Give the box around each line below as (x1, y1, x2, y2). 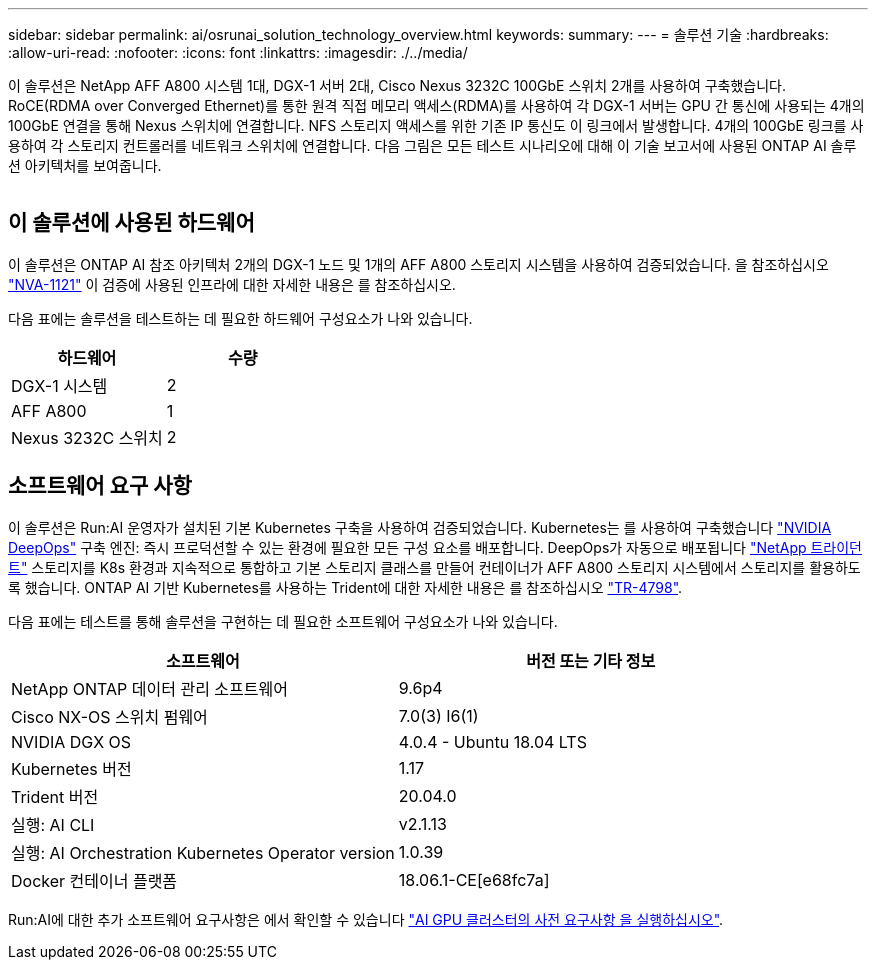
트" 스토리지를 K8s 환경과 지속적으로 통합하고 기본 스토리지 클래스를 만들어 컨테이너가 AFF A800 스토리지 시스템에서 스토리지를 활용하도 (8, 558, 861, 576)
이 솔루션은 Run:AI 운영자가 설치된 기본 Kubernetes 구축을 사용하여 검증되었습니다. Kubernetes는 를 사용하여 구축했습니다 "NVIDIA (8, 518, 832, 536)
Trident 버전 (11, 786, 99, 807)
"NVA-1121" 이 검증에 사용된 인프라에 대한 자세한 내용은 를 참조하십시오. (8, 275, 456, 293)
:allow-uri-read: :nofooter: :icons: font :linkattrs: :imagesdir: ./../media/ (8, 44, 468, 61)
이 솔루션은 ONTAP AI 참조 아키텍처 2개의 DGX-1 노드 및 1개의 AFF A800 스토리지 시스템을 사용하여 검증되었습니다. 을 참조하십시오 (8, 255, 829, 273)
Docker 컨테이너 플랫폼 (11, 870, 178, 891)
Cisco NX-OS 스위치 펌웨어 (11, 706, 208, 727)
